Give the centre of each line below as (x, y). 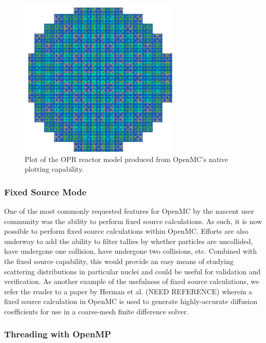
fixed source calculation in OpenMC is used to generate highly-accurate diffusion (131, 301)
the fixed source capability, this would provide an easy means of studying (119, 261)
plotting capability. (54, 169)
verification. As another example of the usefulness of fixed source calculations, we (132, 281)
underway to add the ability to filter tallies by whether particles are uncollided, (129, 241)
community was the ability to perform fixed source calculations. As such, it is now (133, 221)
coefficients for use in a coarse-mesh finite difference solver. (96, 311)
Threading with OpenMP (58, 334)
